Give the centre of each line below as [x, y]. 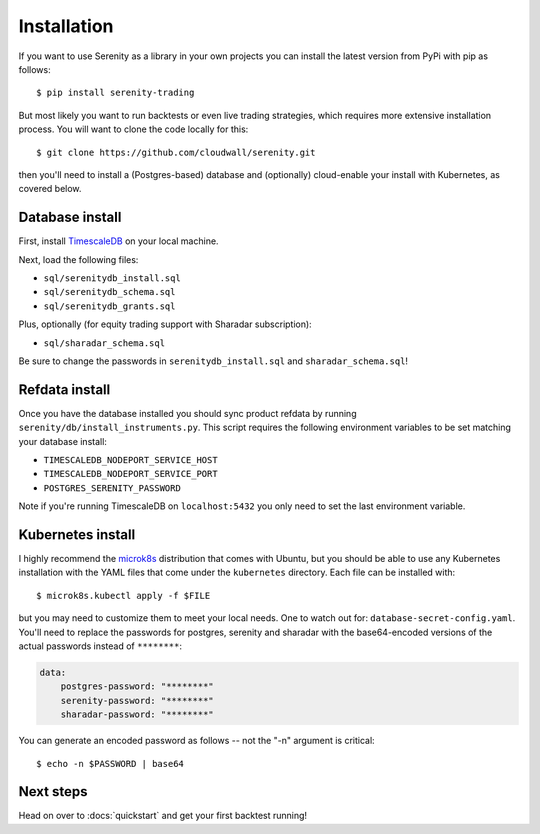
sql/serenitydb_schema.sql [109, 292]
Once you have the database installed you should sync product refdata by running [187, 413]
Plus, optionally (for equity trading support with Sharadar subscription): [165, 324]
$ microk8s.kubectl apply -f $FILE [123, 595]
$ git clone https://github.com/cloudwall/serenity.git [176, 152]
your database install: [62, 441]
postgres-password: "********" [137, 686]
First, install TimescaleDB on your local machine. [118, 241]
